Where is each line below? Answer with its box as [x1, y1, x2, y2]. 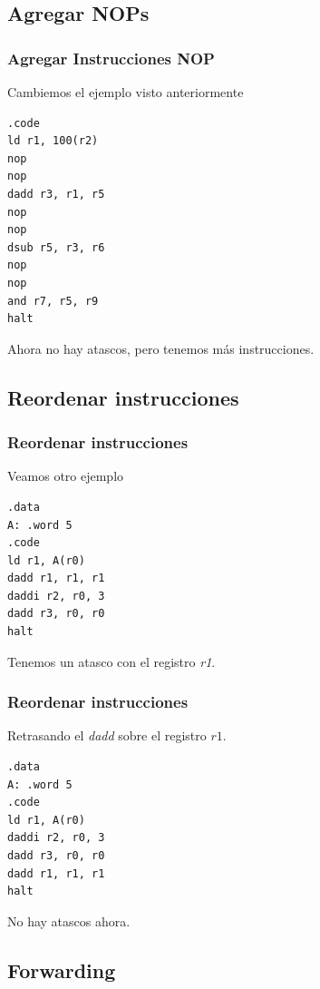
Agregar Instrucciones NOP [7, 46, 215, 69]
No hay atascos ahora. [7, 911, 131, 930]
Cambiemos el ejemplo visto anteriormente [7, 83, 244, 101]
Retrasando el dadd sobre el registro [7, 726, 207, 745]
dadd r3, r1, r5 [7, 187, 105, 201]
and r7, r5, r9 [7, 294, 99, 308]
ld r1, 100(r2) [7, 134, 99, 148]
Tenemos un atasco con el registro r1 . [7, 651, 216, 671]
